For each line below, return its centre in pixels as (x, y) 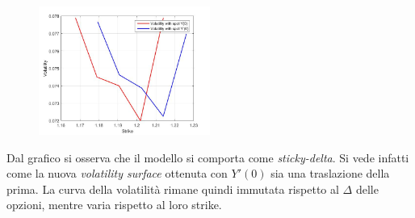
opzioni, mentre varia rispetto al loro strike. (114, 205)
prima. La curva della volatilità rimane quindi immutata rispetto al (173, 189)
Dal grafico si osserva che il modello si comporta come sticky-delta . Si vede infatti (208, 157)
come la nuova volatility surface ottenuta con (117, 173)
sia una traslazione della (330, 173)
